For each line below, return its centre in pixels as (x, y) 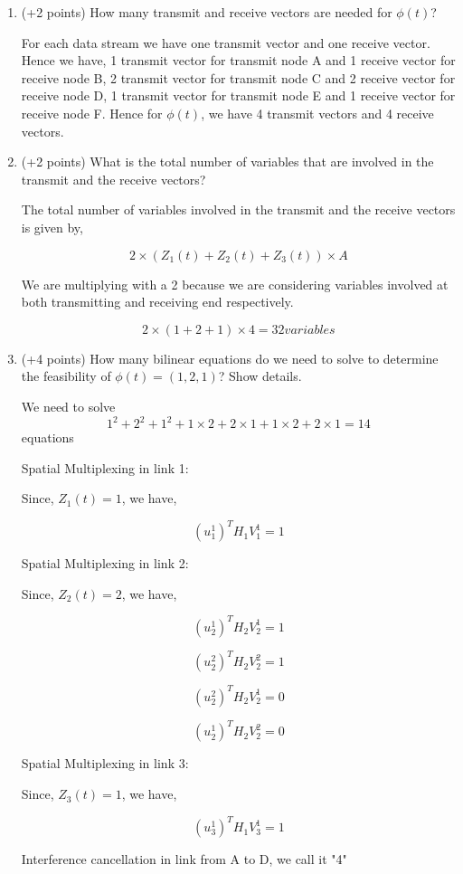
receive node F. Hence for (92, 113)
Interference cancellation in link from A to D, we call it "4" (184, 859)
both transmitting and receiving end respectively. (157, 302)
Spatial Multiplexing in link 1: (105, 467)
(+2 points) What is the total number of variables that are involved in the (227, 161)
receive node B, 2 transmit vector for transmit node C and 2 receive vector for (238, 77)
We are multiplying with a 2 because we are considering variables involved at (235, 284)
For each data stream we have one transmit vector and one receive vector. (226, 42)
